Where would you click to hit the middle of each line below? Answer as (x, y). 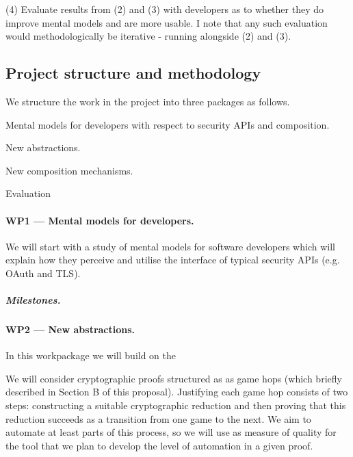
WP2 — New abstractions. (70, 329)
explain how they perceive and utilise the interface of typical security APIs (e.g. (173, 260)
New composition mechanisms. (69, 170)
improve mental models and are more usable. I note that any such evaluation (167, 22)
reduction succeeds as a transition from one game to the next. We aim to (158, 418)
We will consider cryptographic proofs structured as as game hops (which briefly (174, 378)
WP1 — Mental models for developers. (100, 220)
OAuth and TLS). (43, 273)
